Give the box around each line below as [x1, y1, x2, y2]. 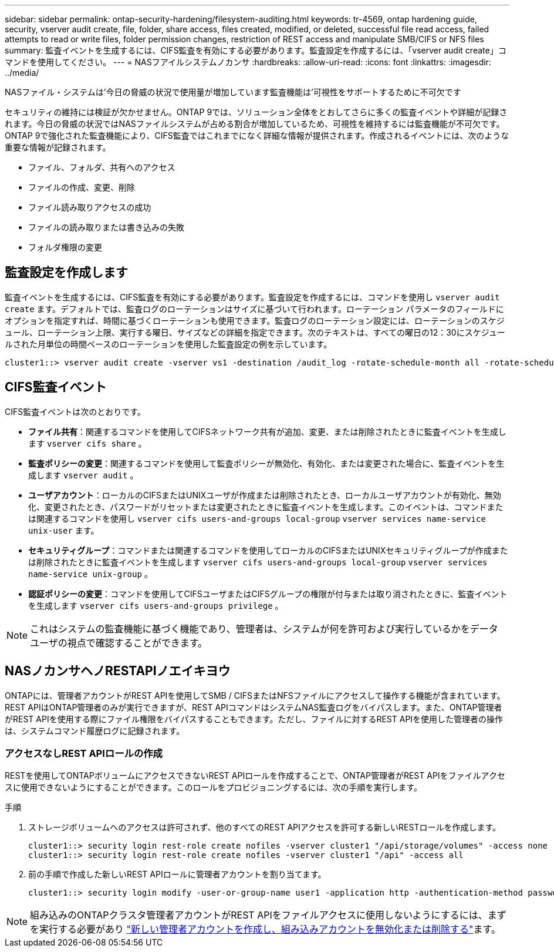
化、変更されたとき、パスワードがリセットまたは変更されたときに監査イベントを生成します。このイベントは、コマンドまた [28, 501, 504, 512]
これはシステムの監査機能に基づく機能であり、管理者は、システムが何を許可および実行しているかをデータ [30, 622, 498, 635]
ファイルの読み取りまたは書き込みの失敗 [28, 222, 184, 232]
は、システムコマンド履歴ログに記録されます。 [5, 725, 185, 736]
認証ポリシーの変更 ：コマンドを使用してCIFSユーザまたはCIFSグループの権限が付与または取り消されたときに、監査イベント [28, 588, 508, 599]
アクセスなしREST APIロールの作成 [5, 747, 163, 759]
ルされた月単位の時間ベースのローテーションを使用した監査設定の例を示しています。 [5, 338, 332, 349]
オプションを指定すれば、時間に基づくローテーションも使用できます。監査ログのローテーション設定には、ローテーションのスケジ [5, 315, 505, 326]
